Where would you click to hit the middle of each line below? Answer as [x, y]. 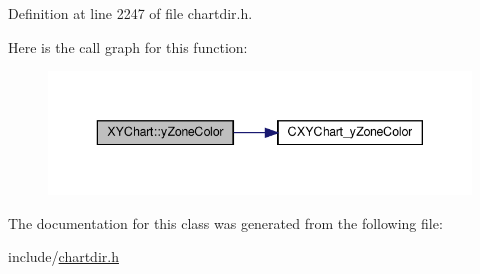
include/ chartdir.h [63, 256]
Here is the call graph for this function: [128, 46]
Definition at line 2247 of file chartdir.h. [130, 13]
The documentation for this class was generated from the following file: [225, 222]
